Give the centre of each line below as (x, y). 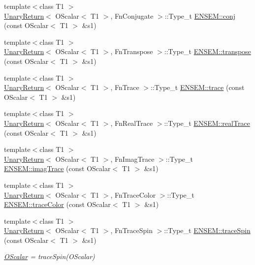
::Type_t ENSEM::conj (200, 15)
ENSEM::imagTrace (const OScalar (57, 168)
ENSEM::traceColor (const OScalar (57, 204)
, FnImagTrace (132, 159)
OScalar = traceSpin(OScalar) (49, 256)
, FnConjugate (132, 15)
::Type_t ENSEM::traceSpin (207, 230)
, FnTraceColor (133, 194)
